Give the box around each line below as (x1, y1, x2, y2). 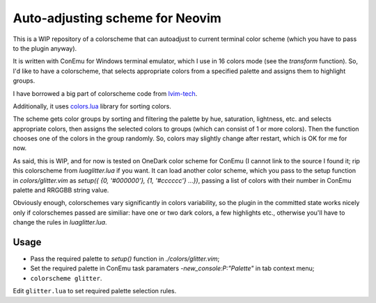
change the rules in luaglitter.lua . (13, 218, 107, 227)
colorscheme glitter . (30, 274, 102, 282)
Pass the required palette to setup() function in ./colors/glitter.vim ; (30, 254, 220, 263)
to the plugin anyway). (13, 44, 77, 52)
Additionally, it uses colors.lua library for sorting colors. (13, 101, 172, 110)
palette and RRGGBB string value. (13, 186, 109, 195)
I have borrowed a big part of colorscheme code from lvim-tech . (13, 89, 198, 97)
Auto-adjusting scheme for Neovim (13, 10, 222, 26)
